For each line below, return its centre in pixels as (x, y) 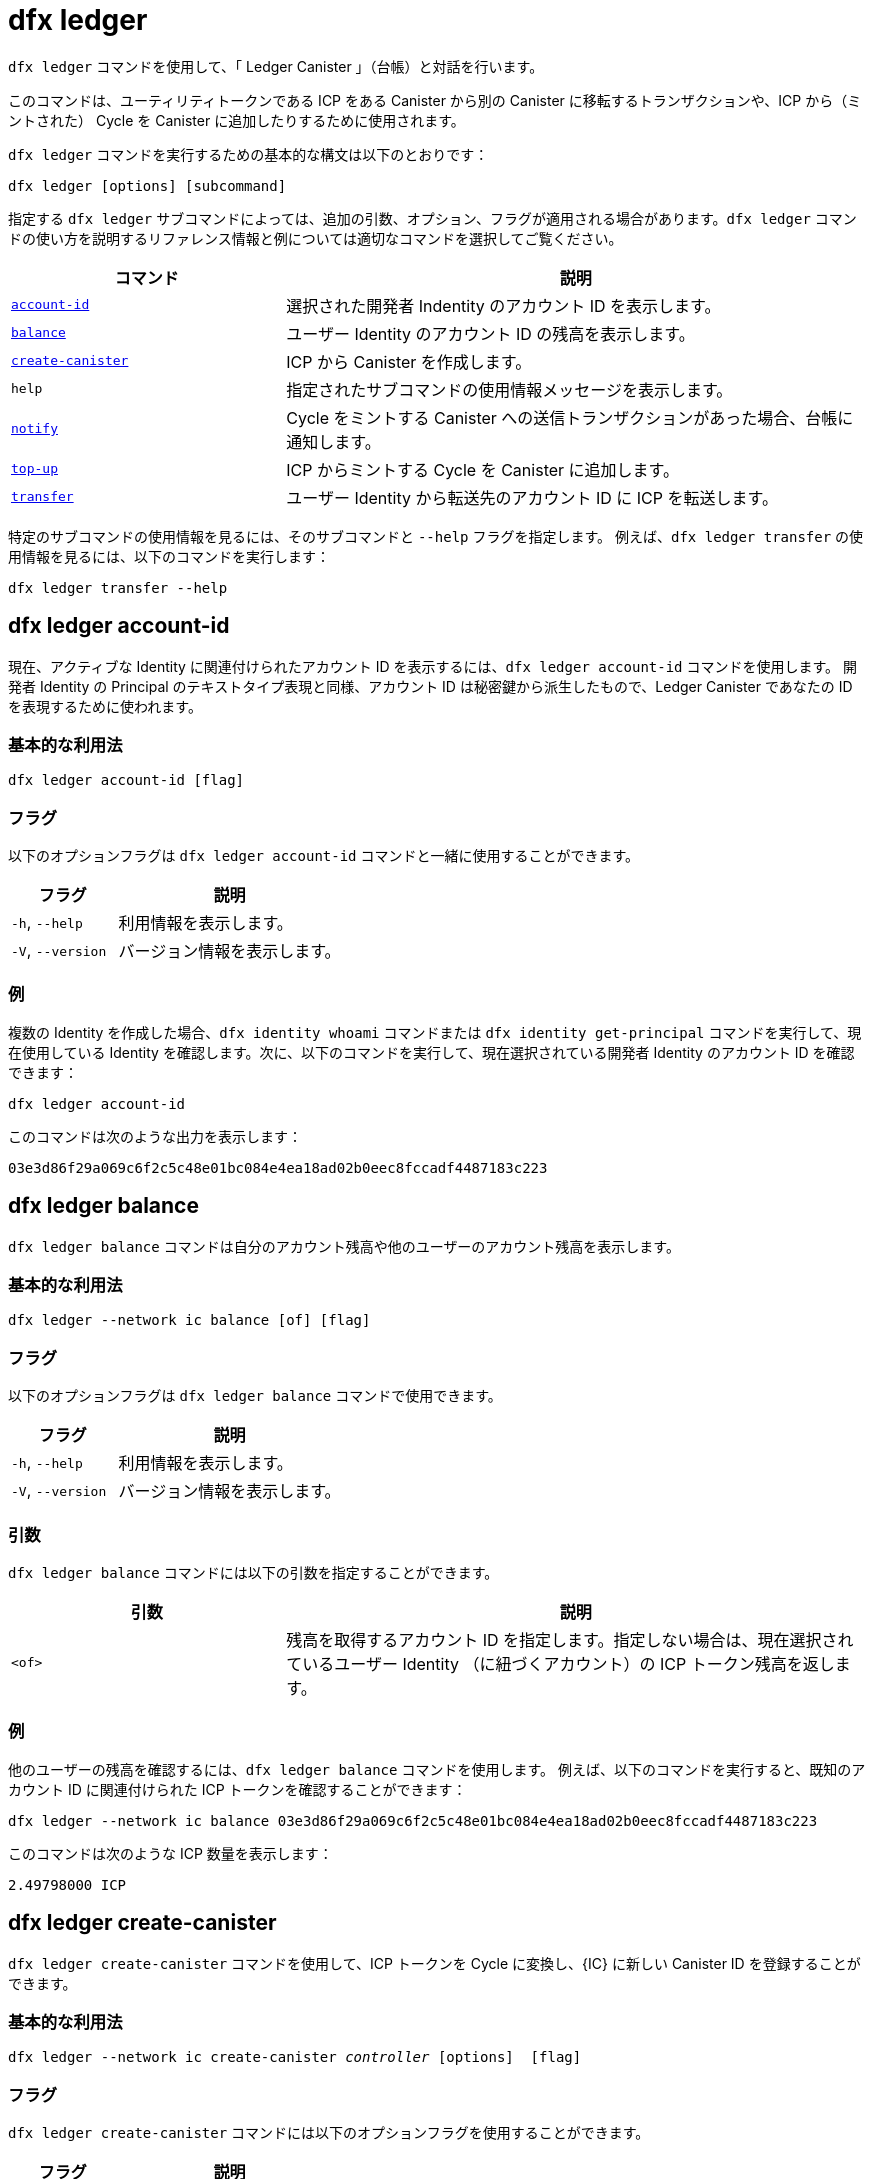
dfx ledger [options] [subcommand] (147, 185)
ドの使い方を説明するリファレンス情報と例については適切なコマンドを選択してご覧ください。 (315, 238)
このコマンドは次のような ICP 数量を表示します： (170, 1853)
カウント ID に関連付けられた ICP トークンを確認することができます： (237, 1789)
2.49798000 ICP (67, 1884)
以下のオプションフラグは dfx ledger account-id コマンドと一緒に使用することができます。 (324, 856)
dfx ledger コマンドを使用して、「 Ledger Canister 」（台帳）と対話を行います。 (276, 66)
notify (34, 429)
